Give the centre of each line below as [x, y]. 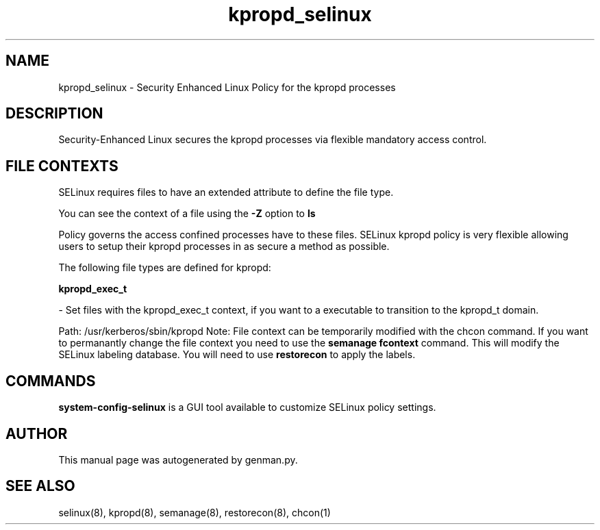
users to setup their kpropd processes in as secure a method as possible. [224, 247]
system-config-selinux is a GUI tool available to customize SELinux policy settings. [247, 407]
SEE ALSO [40, 486]
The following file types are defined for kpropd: [165, 268]
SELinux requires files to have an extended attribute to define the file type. [226, 192]
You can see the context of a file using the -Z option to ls [187, 214]
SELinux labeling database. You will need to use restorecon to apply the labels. [237, 355]
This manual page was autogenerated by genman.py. [178, 459]
